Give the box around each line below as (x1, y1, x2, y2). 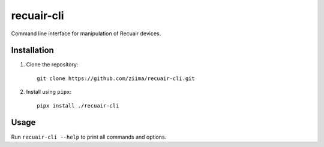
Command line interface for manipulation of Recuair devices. (11, 30, 161, 37)
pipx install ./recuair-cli (37, 102, 119, 109)
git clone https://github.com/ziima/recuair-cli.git (37, 75, 195, 82)
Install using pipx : (26, 88, 72, 96)
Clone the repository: (26, 61, 79, 68)
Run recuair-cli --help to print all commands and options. (11, 133, 167, 140)
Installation (11, 45, 54, 56)
